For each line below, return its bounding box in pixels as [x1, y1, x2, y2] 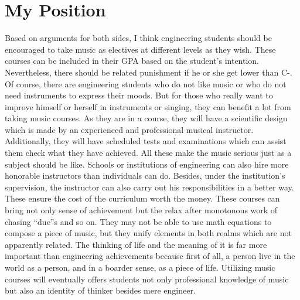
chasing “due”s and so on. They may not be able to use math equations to [5, 215, 272, 227]
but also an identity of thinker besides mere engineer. [5, 284, 196, 296]
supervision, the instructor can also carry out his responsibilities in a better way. [5, 180, 294, 193]
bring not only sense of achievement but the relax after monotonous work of [5, 204, 278, 216]
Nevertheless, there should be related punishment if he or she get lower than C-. [5, 66, 292, 78]
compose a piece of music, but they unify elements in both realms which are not [5, 227, 292, 239]
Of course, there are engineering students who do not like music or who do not [5, 77, 287, 90]
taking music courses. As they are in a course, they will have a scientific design [5, 112, 288, 124]
